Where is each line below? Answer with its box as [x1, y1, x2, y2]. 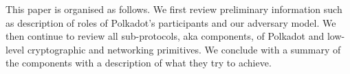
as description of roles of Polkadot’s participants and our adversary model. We [6, 15, 336, 29]
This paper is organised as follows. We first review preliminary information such [6, 2, 342, 16]
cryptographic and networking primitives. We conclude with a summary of [27, 42, 341, 56]
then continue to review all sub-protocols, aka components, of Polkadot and [6, 29, 325, 43]
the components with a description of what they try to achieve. [6, 56, 272, 70]
